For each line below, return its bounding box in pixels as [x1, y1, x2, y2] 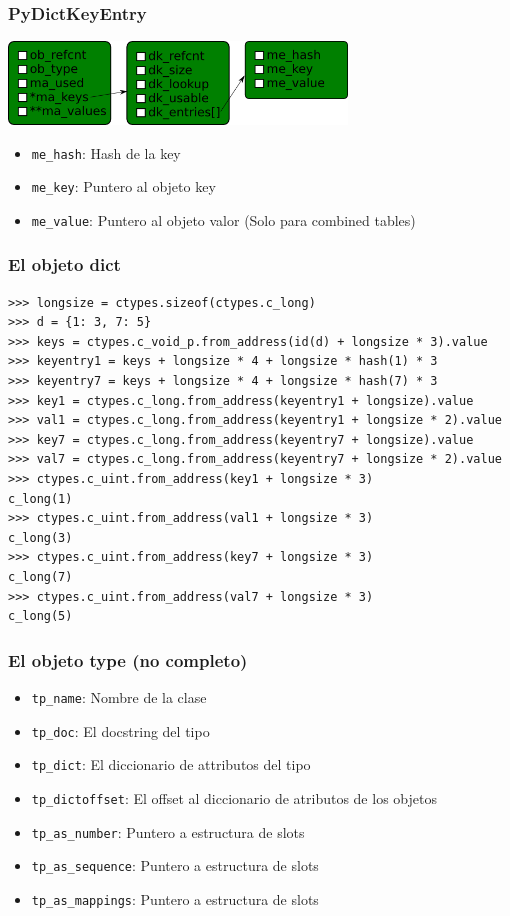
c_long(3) [8, 530, 73, 545]
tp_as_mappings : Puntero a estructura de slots [31, 888, 319, 909]
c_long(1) [8, 491, 73, 506]
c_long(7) [8, 570, 73, 584]
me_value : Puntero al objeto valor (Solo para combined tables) [31, 209, 416, 230]
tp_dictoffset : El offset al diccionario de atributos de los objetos [31, 787, 437, 808]
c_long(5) [8, 609, 73, 624]
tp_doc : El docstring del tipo [31, 720, 210, 741]
